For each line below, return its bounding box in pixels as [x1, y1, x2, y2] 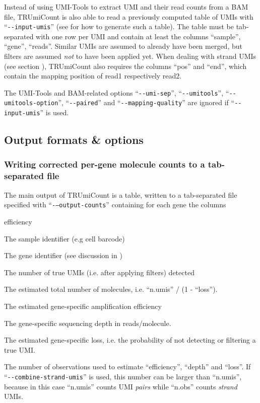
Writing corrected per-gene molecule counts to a [4, 158, 205, 171]
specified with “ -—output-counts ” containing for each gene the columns [4, 199, 226, 210]
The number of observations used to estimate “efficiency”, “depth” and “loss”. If [4, 361, 251, 372]
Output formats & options [4, 132, 144, 147]
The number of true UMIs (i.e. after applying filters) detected [4, 267, 194, 277]
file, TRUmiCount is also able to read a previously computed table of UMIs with [4, 11, 253, 22]
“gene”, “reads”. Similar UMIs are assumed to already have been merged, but [4, 41, 242, 51]
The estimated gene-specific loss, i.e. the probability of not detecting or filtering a [4, 335, 256, 345]
